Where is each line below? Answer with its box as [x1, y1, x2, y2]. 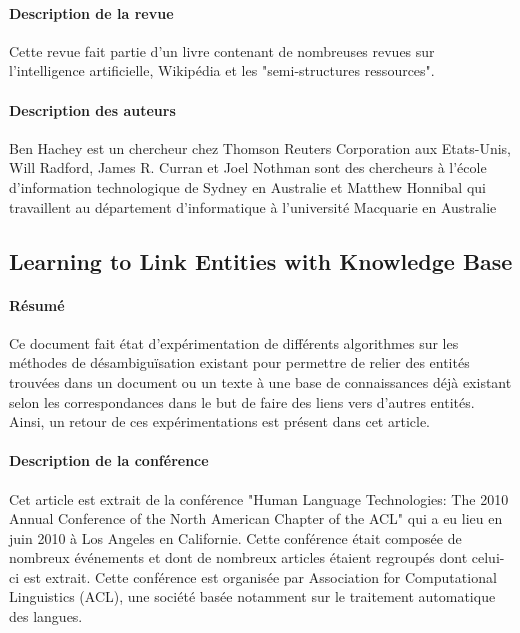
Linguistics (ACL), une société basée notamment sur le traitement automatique [9, 586, 496, 607]
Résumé [9, 294, 65, 315]
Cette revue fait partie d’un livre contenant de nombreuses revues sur [9, 40, 435, 61]
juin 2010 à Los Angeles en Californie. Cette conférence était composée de [9, 527, 462, 548]
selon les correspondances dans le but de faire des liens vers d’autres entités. [9, 391, 475, 412]
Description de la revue [9, 2, 174, 23]
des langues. [9, 606, 83, 627]
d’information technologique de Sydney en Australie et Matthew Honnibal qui [9, 176, 486, 197]
